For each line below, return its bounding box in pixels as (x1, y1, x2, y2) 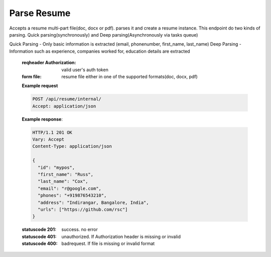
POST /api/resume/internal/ (32, 96, 101, 102)
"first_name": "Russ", (38, 171, 94, 177)
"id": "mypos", (38, 164, 75, 170)
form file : (22, 73, 42, 80)
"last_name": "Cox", (38, 178, 88, 184)
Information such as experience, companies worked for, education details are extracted (9, 48, 190, 54)
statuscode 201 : (22, 226, 57, 232)
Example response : (22, 116, 63, 122)
